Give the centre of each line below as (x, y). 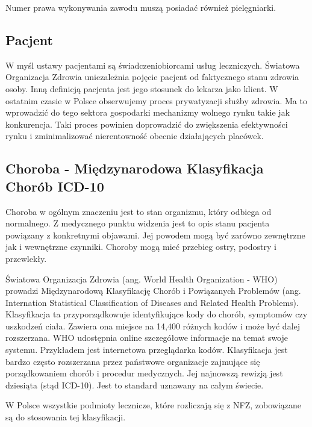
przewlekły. (26, 258)
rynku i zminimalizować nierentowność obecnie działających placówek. (135, 136)
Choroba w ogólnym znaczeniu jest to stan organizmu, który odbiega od (139, 211)
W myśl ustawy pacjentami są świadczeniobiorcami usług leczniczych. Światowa (153, 65)
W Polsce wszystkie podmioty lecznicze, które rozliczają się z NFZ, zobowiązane (154, 405)
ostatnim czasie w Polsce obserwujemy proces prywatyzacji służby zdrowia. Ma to (156, 100)
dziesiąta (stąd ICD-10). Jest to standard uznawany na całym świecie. (135, 385)
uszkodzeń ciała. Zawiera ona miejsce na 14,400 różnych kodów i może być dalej (153, 326)
